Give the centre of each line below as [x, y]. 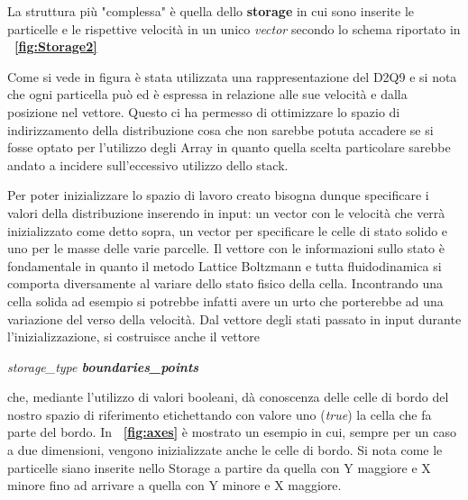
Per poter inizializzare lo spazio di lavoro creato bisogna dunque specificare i [218, 195]
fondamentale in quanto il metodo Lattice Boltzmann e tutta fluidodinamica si [225, 265]
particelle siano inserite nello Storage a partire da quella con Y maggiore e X [219, 467]
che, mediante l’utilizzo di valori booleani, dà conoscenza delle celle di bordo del [228, 397]
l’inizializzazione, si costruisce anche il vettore [133, 336]
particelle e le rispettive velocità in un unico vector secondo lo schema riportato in [234, 28]
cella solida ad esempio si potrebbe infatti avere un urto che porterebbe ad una [225, 300]
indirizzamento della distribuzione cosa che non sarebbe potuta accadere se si [220, 129]
